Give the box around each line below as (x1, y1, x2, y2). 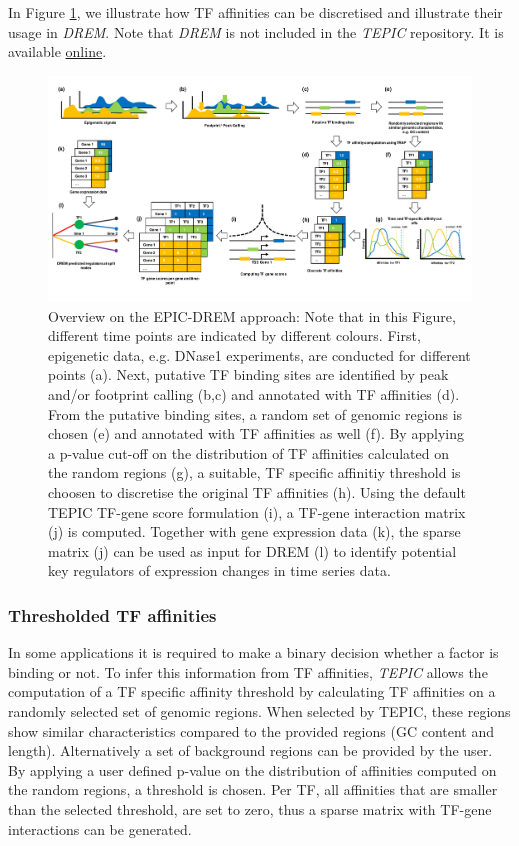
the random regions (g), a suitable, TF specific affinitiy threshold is (48, 462, 461, 483)
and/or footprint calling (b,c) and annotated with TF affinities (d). (48, 384, 460, 405)
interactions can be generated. (8, 818, 192, 839)
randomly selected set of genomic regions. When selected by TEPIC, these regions (8, 700, 511, 721)
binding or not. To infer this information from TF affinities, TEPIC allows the (8, 661, 488, 682)
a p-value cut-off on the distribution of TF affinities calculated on (48, 442, 449, 463)
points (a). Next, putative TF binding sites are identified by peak (48, 364, 449, 385)
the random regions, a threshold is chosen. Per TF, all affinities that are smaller (8, 779, 498, 800)
